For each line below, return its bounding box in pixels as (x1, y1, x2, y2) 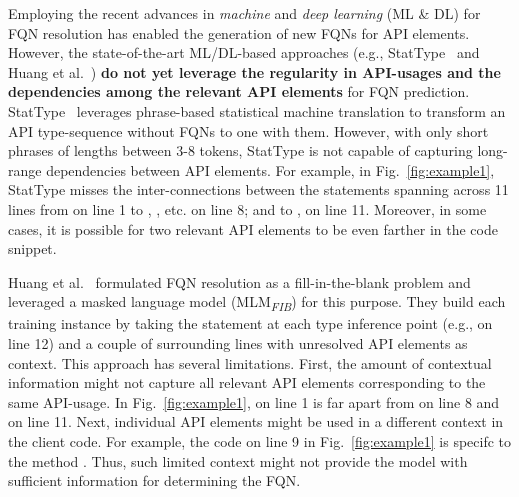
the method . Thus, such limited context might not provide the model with (8, 450, 468, 471)
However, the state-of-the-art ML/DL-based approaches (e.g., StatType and (8, 42, 480, 63)
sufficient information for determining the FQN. (8, 470, 301, 491)
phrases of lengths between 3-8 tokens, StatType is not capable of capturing (8, 140, 473, 161)
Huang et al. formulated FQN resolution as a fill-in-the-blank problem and (8, 271, 471, 292)
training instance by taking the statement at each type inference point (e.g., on (8, 313, 493, 334)
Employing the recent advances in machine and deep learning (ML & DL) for (8, 3, 481, 23)
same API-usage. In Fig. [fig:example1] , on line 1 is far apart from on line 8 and (8, 391, 500, 412)
